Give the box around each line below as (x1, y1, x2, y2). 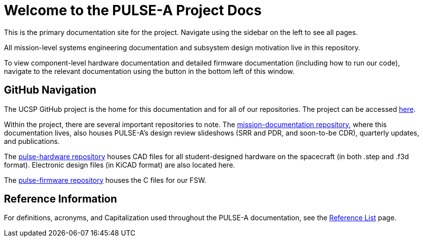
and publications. (4, 137, 60, 145)
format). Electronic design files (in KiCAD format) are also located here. (4, 160, 235, 169)
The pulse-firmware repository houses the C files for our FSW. (4, 175, 206, 184)
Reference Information (4, 193, 117, 206)
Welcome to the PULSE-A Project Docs (4, 2, 262, 19)
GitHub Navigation (4, 84, 97, 97)
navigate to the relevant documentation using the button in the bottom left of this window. (4, 67, 295, 75)
